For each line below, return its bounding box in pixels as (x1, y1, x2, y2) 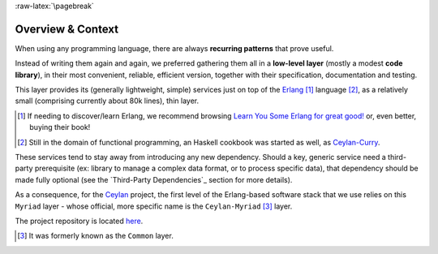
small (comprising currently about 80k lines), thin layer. (15, 96, 199, 105)
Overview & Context (15, 22, 119, 36)
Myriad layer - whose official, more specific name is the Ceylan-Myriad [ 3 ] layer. (15, 201, 293, 211)
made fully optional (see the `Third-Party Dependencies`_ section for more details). (15, 174, 293, 184)
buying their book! (29, 123, 91, 132)
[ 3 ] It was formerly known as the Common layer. (17, 231, 174, 241)
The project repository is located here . (15, 216, 144, 226)
